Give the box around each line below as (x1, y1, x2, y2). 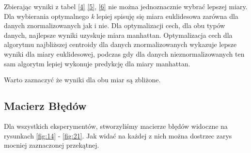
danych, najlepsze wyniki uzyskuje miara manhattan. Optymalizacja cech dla (4, 30, 233, 40)
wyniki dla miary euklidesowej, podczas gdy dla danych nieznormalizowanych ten (4, 48, 245, 59)
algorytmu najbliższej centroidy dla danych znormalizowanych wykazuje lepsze (4, 39, 237, 49)
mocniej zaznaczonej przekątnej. (4, 140, 99, 150)
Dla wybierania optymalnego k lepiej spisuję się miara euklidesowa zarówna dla (4, 11, 238, 21)
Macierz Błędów (4, 98, 87, 113)
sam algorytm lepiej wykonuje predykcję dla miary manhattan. (4, 58, 190, 68)
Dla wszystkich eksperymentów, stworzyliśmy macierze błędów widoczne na (4, 121, 228, 131)
